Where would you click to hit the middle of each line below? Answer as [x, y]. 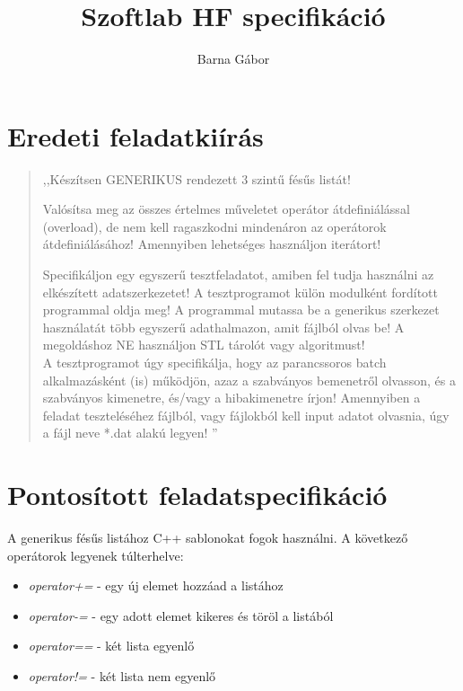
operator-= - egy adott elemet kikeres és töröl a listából [181, 615]
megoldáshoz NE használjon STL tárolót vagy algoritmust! [204, 345]
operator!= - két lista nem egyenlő [122, 676]
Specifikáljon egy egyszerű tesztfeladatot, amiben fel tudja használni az [238, 275]
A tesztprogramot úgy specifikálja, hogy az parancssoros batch [214, 362]
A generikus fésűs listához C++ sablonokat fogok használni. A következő [208, 538]
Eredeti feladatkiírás [135, 135]
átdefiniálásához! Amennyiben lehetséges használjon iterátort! [212, 244]
